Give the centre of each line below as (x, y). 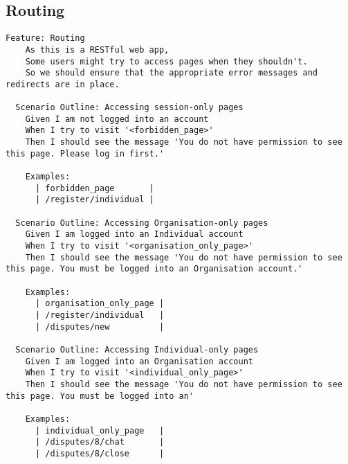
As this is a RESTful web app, (97, 50)
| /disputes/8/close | (100, 453)
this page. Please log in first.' (85, 153)
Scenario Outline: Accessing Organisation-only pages (142, 223)
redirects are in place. (63, 84)
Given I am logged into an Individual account (134, 234)
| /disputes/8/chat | (100, 442)
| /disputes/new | (100, 327)
